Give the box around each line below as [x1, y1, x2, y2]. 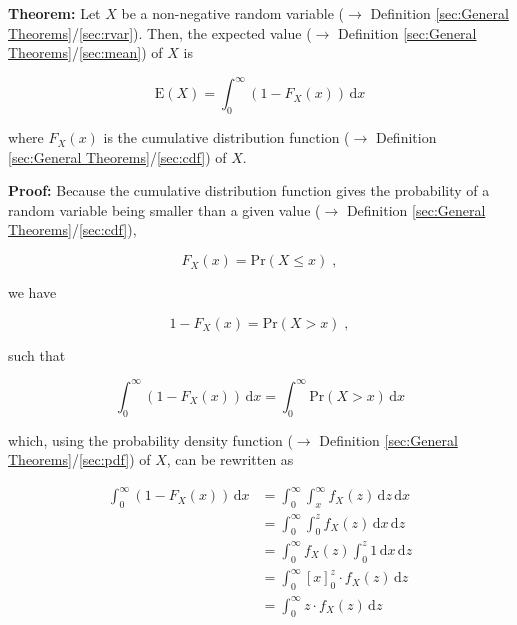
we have [8, 282, 57, 303]
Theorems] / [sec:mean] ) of [8, 42, 163, 63]
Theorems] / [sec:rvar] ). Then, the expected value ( [8, 22, 312, 43]
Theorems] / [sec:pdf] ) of [8, 449, 151, 470]
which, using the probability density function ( [8, 429, 293, 450]
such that [8, 344, 66, 365]
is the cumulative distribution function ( [103, 127, 350, 148]
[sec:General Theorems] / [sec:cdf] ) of [8, 146, 227, 167]
